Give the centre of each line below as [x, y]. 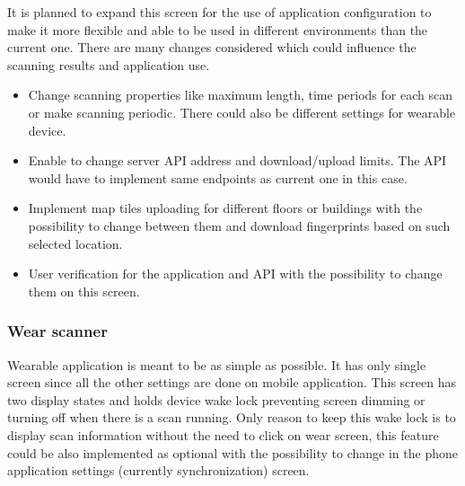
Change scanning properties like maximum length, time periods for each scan [240, 95]
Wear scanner [57, 331]
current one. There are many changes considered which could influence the [212, 47]
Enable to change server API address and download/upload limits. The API [237, 160]
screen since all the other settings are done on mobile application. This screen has [232, 382]
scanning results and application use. [109, 64]
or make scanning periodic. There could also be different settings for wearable [242, 112]
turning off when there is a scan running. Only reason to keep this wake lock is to [232, 417]
